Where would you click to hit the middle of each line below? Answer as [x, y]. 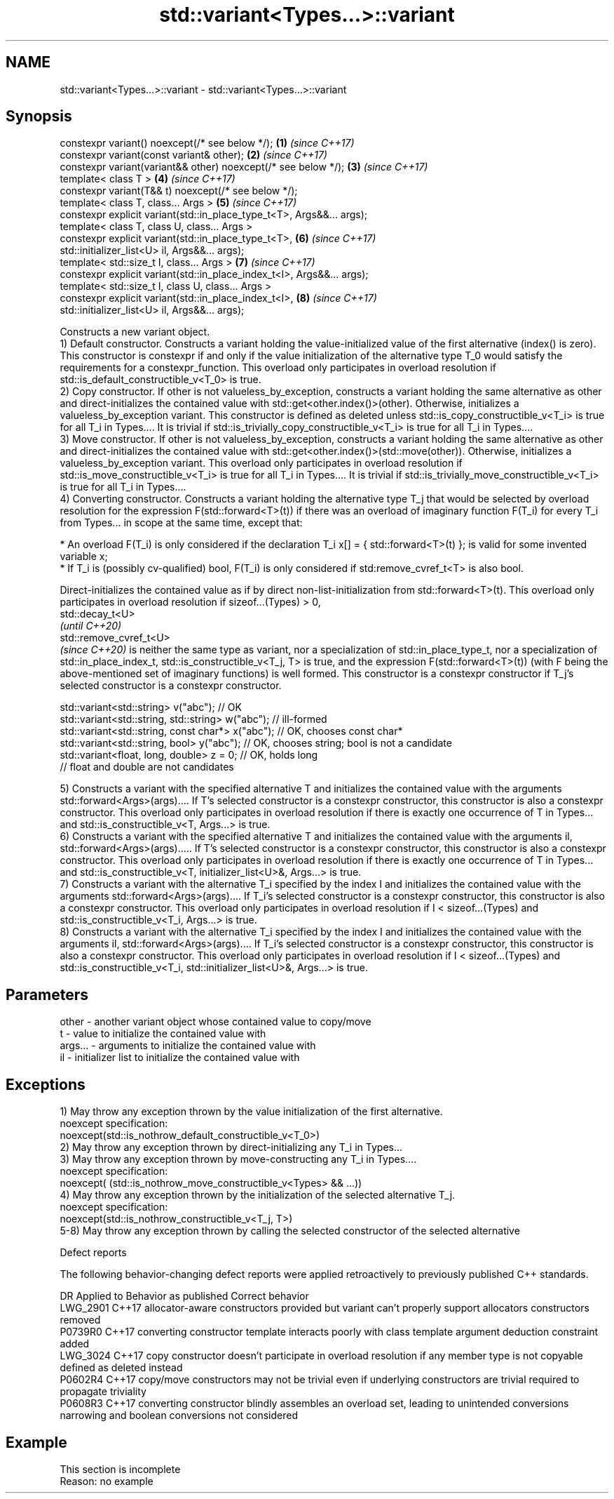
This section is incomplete [120, 1469]
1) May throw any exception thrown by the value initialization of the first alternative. [251, 1112]
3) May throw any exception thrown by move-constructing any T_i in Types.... [238, 1159]
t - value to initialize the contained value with [163, 1034]
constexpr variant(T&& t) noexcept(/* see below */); [179, 191]
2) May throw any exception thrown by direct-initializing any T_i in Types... [231, 1147]
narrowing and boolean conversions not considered [179, 1415]
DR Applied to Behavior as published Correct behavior [184, 1296]
